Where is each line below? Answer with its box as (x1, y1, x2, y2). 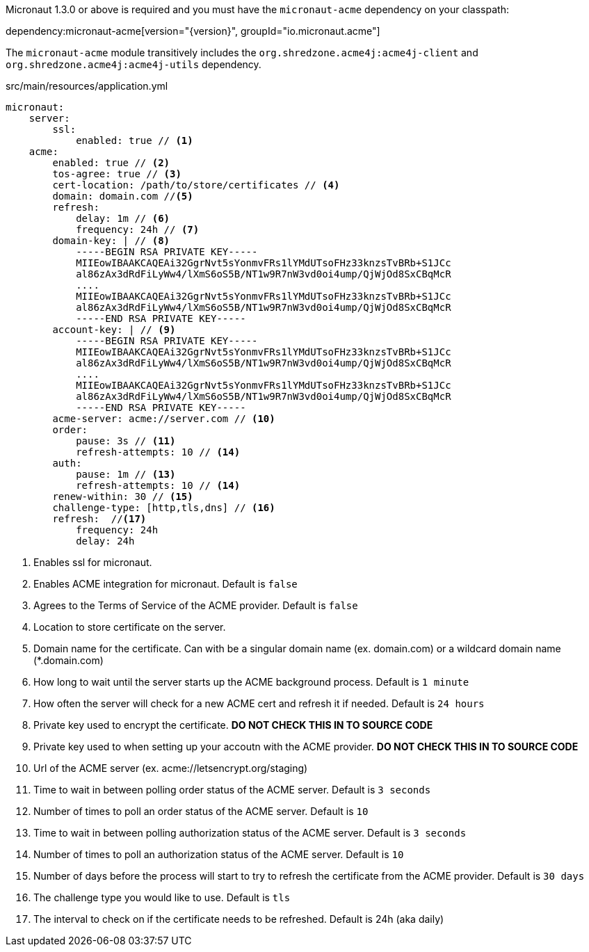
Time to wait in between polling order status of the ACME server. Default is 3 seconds (33, 784, 431, 796)
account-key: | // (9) (52, 324, 176, 335)
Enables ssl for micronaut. (33, 556, 152, 568)
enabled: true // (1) (76, 135, 193, 146)
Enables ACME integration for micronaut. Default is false (33, 578, 298, 590)
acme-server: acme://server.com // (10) (52, 413, 275, 424)
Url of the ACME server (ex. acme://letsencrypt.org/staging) (33, 762, 308, 774)
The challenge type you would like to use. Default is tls (33, 892, 291, 903)
